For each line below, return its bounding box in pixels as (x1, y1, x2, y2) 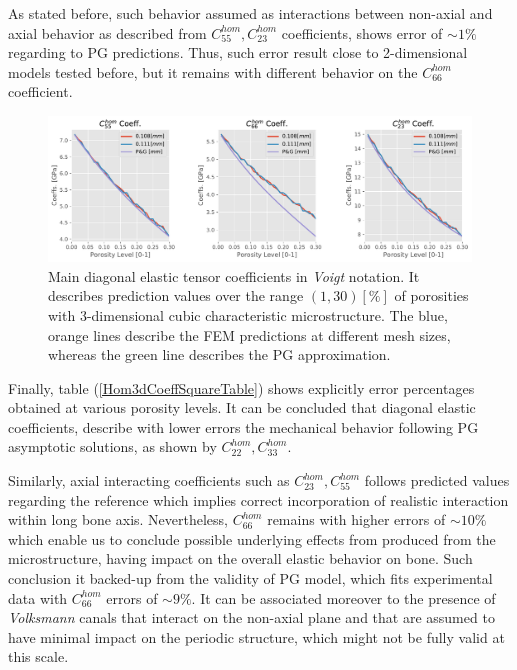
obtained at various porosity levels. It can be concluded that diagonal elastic (8, 397, 476, 418)
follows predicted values (364, 470, 510, 491)
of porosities (394, 285, 469, 306)
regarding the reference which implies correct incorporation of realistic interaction (8, 489, 509, 510)
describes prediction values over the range (48, 285, 304, 306)
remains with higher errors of (267, 509, 446, 530)
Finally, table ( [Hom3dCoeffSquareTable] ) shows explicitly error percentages (8, 377, 475, 398)
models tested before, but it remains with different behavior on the (8, 61, 418, 82)
